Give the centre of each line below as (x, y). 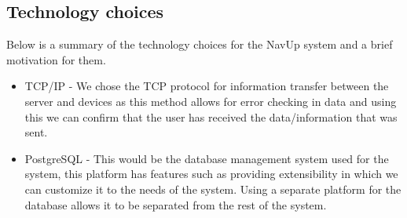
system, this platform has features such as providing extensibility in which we (211, 174)
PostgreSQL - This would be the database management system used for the (207, 158)
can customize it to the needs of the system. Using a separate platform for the (213, 189)
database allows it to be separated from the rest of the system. (176, 204)
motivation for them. (56, 59)
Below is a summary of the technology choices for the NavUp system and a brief (200, 44)
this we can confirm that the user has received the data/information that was (211, 116)
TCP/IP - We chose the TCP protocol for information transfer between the (207, 86)
